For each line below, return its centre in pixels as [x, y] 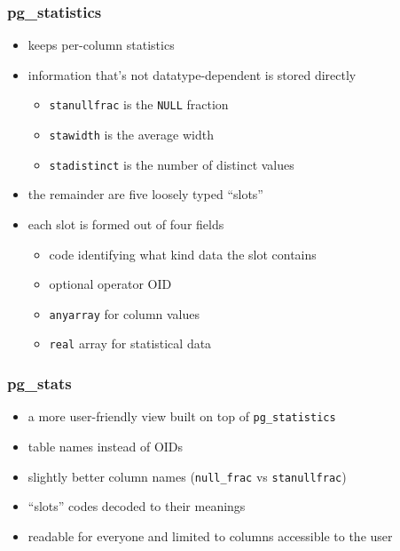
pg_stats [39, 383]
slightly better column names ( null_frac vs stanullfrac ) [187, 476]
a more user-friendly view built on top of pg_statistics [182, 416]
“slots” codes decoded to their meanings [137, 506]
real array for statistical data [130, 343]
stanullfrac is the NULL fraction [139, 104]
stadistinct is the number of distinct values [172, 164]
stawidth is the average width [131, 135]
